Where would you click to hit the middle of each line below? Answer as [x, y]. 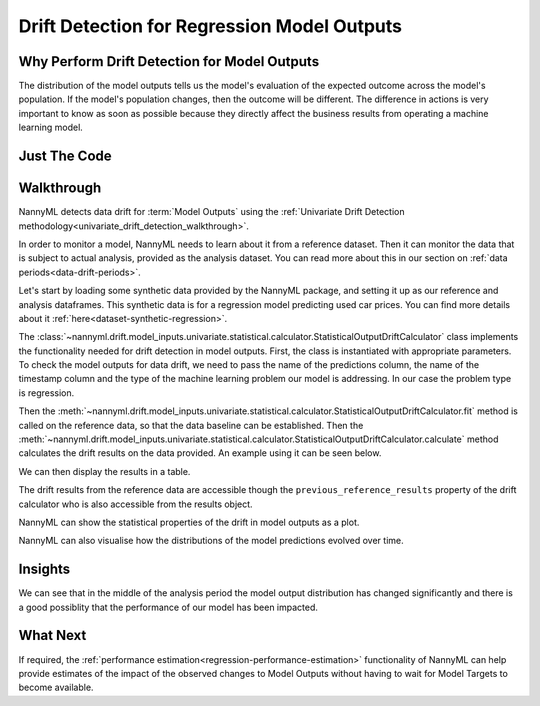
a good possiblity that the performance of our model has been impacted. [168, 607]
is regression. [46, 392]
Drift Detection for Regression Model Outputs [210, 26]
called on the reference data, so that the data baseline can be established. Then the [191, 425]
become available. [56, 687]
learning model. [51, 127]
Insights [44, 569]
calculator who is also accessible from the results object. [136, 504]
